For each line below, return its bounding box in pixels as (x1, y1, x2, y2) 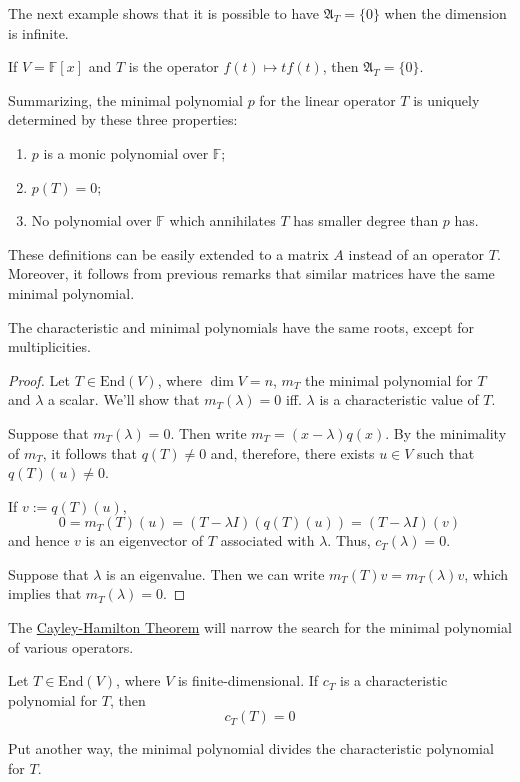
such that (417, 442, 475, 463)
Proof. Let (8, 369, 70, 390)
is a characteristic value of (319, 389, 479, 410)
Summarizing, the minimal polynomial (8, 89, 243, 110)
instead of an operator (348, 243, 485, 264)
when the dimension (384, 3, 507, 23)
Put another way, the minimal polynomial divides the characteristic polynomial (8, 738, 494, 759)
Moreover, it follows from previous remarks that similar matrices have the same (8, 263, 495, 284)
